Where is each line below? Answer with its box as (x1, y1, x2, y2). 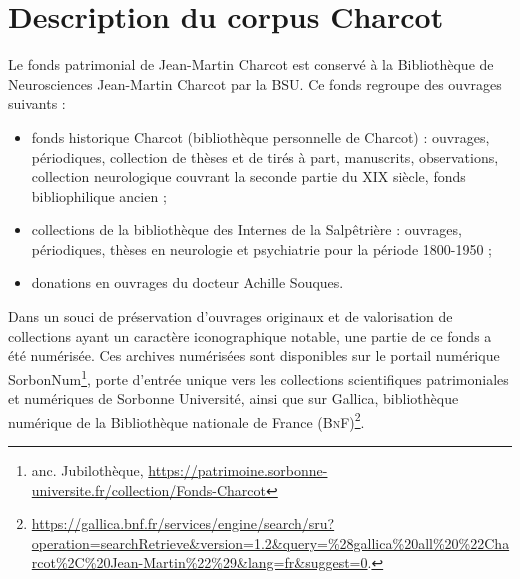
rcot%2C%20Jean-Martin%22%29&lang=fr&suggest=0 (31, 552, 368, 573)
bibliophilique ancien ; (31, 185, 167, 206)
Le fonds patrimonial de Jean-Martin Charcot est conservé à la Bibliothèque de (8, 54, 494, 75)
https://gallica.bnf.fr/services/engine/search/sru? (31, 513, 335, 534)
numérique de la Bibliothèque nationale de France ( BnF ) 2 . (8, 408, 365, 432)
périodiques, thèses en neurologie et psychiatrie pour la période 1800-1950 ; (31, 238, 492, 259)
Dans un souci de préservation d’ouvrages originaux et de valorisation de (8, 306, 453, 327)
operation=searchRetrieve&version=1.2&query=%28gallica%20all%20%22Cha (31, 532, 510, 553)
